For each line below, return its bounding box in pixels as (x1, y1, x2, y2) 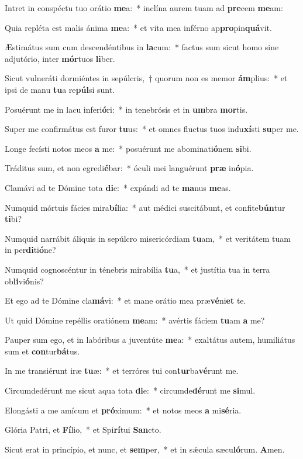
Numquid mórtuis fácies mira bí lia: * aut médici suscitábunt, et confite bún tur (5, 201, 285, 213)
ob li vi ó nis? (5, 274, 44, 287)
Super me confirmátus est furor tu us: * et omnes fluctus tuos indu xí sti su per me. (5, 123, 299, 135)
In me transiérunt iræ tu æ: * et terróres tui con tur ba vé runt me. (5, 364, 239, 377)
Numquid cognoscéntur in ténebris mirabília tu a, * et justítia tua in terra (5, 263, 270, 275)
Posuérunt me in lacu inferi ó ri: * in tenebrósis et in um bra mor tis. (5, 103, 248, 115)
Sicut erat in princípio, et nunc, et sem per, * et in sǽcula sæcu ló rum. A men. (5, 443, 285, 455)
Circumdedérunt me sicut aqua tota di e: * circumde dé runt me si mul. (5, 384, 256, 397)
